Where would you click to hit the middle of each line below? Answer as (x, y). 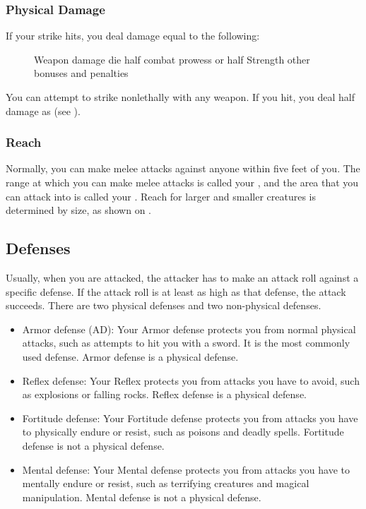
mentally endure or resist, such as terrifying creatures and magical (166, 483)
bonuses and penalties (81, 73)
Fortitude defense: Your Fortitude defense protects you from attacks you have (190, 418)
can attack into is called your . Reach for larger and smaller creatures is (161, 196)
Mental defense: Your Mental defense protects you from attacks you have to (186, 469)
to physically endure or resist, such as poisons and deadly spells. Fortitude (183, 432)
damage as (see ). (43, 110)
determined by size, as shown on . (78, 210)
